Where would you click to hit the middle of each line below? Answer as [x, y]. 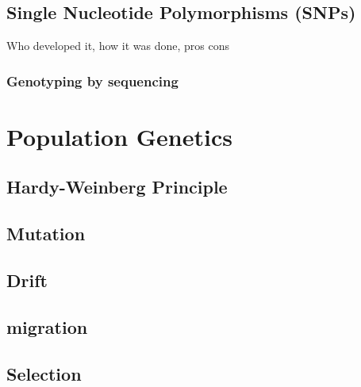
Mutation [46, 234]
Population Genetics [119, 136]
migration [47, 326]
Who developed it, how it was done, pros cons [118, 46]
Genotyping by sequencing [92, 80]
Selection [44, 373]
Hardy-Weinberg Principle [117, 187]
